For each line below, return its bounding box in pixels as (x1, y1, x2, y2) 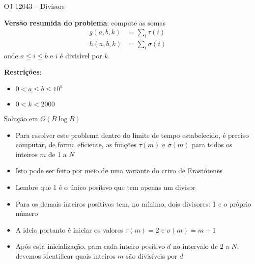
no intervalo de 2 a (173, 241, 229, 251)
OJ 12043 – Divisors (4, 1, 65, 11)
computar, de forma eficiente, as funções (15, 139, 137, 150)
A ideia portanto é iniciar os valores (15, 224, 123, 235)
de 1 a (48, 149, 67, 159)
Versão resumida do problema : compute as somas (4, 17, 166, 27)
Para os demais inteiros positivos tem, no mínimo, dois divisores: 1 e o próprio (15, 198, 252, 209)
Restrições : (4, 67, 42, 77)
